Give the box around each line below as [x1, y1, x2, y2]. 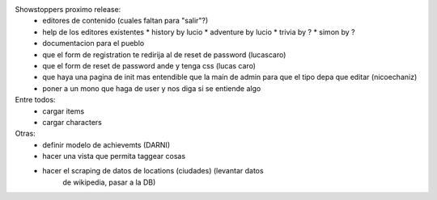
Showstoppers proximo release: [15, 5, 121, 14]
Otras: [15, 129, 36, 139]
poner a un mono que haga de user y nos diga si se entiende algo [42, 83, 261, 93]
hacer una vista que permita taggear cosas [42, 152, 186, 161]
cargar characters [42, 117, 103, 127]
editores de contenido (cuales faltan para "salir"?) [42, 16, 209, 26]
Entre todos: [15, 95, 56, 105]
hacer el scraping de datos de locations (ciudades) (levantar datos [42, 166, 264, 176]
